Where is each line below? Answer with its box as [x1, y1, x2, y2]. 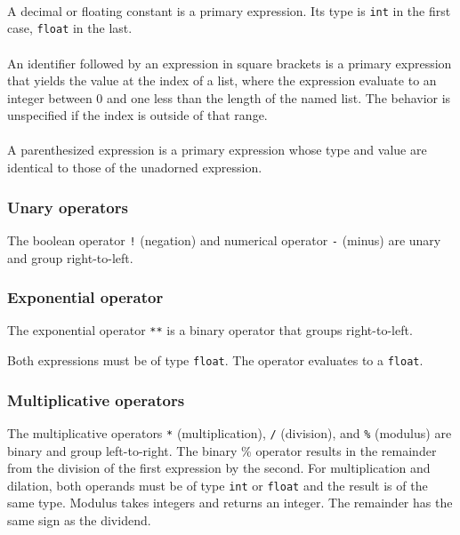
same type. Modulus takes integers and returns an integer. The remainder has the [7, 493, 453, 512]
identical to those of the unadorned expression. [7, 158, 262, 177]
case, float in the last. [7, 19, 133, 37]
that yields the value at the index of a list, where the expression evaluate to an [7, 71, 437, 90]
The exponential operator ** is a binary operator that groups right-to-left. [7, 321, 413, 339]
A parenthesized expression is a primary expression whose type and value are [7, 140, 427, 159]
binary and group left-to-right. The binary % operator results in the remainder [7, 441, 437, 459]
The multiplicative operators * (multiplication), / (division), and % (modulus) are [7, 423, 452, 442]
